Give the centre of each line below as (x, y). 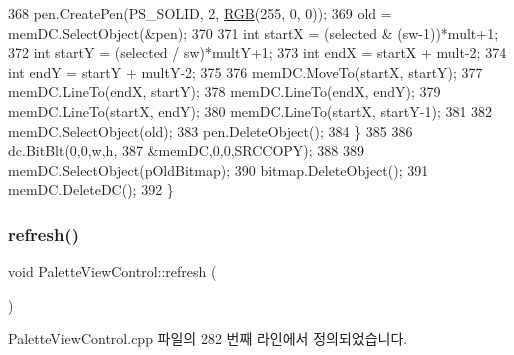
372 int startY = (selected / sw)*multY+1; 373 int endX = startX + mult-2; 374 (257, 52)
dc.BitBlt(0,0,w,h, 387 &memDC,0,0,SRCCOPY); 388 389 (186, 150)
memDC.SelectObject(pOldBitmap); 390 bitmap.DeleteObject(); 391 (218, 169)
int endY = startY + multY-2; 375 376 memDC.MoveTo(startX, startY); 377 (245, 71)
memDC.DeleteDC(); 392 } (91, 189)
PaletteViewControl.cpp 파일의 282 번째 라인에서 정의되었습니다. (208, 338)
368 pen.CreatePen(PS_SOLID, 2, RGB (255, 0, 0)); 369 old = (200, 13)
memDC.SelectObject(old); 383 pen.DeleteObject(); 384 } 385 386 (210, 130)
